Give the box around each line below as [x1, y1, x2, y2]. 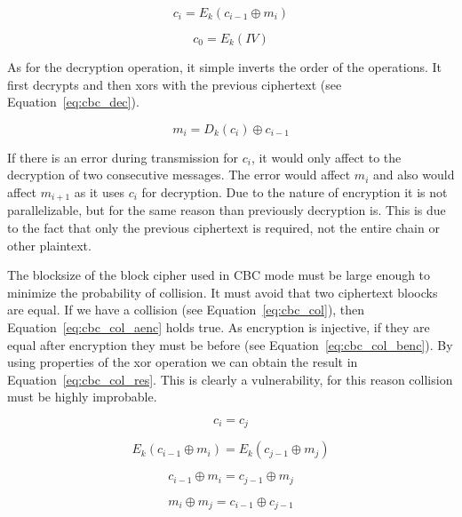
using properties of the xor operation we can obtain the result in [7, 353, 358, 371]
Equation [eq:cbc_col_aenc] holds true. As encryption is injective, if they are [7, 317, 430, 336]
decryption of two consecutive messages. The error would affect [7, 165, 351, 184]
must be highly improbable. [7, 387, 157, 406]
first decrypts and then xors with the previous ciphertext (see [7, 75, 342, 93]
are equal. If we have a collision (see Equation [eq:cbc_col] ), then [7, 300, 365, 319]
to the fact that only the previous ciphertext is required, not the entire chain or [7, 219, 440, 237]
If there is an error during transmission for [7, 147, 238, 166]
